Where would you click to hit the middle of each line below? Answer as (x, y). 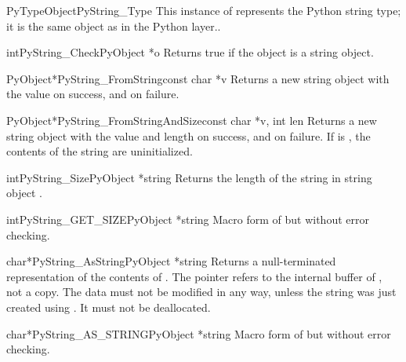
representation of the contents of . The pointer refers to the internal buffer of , (194, 276)
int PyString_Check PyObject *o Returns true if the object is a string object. (190, 52)
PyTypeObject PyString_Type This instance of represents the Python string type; (204, 10)
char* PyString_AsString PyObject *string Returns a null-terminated (171, 261)
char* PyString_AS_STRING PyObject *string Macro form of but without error (199, 333)
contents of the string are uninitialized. (100, 151)
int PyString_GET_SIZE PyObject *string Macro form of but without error (188, 219)
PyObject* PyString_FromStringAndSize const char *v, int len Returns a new (192, 120)
